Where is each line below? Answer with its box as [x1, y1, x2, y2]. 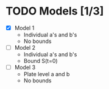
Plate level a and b [23, 71, 70, 78]
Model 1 [14, 24, 35, 31]
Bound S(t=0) [23, 58, 58, 65]
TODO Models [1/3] [5, 4, 104, 18]
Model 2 [14, 44, 36, 51]
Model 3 [14, 64, 36, 71]
